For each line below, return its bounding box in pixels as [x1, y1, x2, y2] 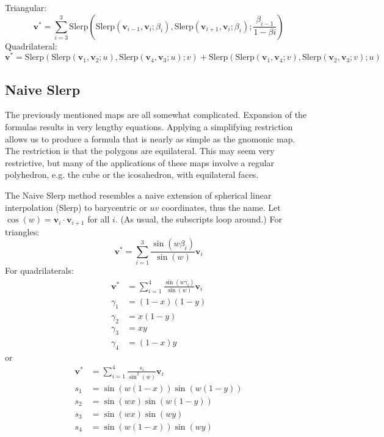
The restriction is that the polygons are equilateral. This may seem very [5, 144, 275, 157]
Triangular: [5, 1, 47, 13]
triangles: [5, 225, 40, 238]
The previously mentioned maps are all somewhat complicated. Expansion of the [5, 108, 307, 121]
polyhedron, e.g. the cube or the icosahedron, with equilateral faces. [5, 168, 259, 181]
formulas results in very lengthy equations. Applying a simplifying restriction [5, 120, 293, 133]
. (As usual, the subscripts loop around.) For [115, 213, 282, 226]
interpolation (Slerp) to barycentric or [5, 200, 147, 213]
